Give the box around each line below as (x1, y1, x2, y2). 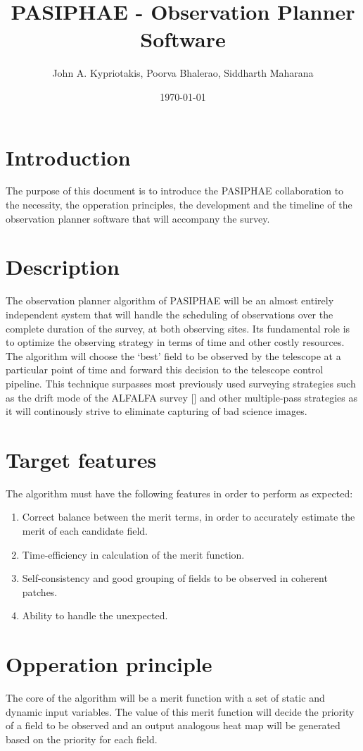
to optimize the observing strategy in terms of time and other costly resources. (6, 335, 345, 349)
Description (6, 252, 120, 281)
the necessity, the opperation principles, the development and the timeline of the (6, 197, 352, 212)
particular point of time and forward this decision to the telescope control (6, 362, 324, 377)
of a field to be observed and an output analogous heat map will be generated (6, 718, 340, 733)
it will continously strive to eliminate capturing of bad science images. (6, 404, 307, 418)
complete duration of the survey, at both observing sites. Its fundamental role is (6, 321, 350, 335)
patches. (22, 584, 58, 599)
